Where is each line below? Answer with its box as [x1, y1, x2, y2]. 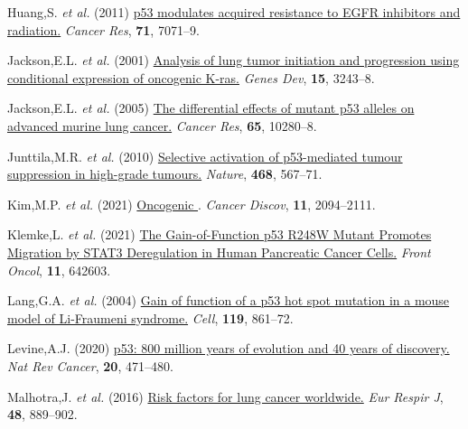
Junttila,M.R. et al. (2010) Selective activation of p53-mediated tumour [7, 146, 403, 165]
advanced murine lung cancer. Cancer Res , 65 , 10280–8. [7, 116, 317, 135]
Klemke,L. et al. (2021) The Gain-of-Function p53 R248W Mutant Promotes [7, 225, 432, 244]
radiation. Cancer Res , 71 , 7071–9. [7, 20, 200, 39]
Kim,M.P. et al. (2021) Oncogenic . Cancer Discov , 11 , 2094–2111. [7, 194, 376, 213]
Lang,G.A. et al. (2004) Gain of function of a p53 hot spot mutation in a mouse [7, 291, 450, 310]
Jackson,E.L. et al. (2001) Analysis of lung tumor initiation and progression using [7, 51, 460, 70]
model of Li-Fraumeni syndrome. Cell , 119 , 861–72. [7, 308, 294, 327]
